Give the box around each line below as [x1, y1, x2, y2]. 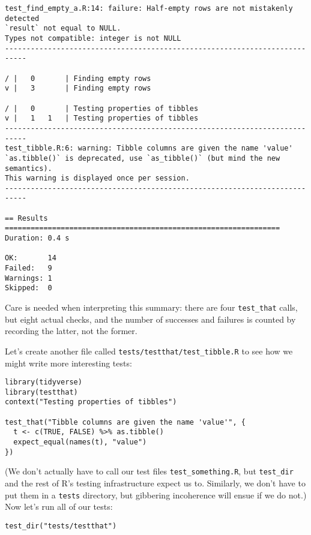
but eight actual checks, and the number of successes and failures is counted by [5, 312, 296, 325]
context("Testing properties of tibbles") [5, 398, 177, 407]
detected [5, 14, 40, 23]
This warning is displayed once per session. [5, 174, 190, 183]
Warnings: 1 [5, 273, 52, 282]
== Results [5, 214, 48, 223]
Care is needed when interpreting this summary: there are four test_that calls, [5, 301, 298, 314]
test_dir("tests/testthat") [5, 521, 117, 530]
